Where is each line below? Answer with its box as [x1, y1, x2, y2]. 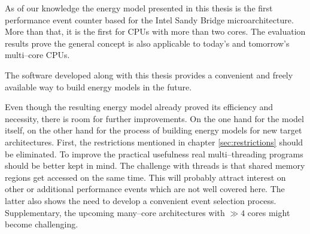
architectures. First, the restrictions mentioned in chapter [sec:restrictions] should [5, 135, 303, 148]
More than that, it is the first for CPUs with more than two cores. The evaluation [5, 25, 306, 38]
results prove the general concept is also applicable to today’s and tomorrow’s [5, 37, 290, 49]
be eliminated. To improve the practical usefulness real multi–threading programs [5, 147, 303, 160]
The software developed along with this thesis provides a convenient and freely [5, 68, 293, 81]
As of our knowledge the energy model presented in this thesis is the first [5, 2, 273, 14]
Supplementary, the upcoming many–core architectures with [5, 206, 225, 218]
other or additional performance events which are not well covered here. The [5, 183, 285, 195]
